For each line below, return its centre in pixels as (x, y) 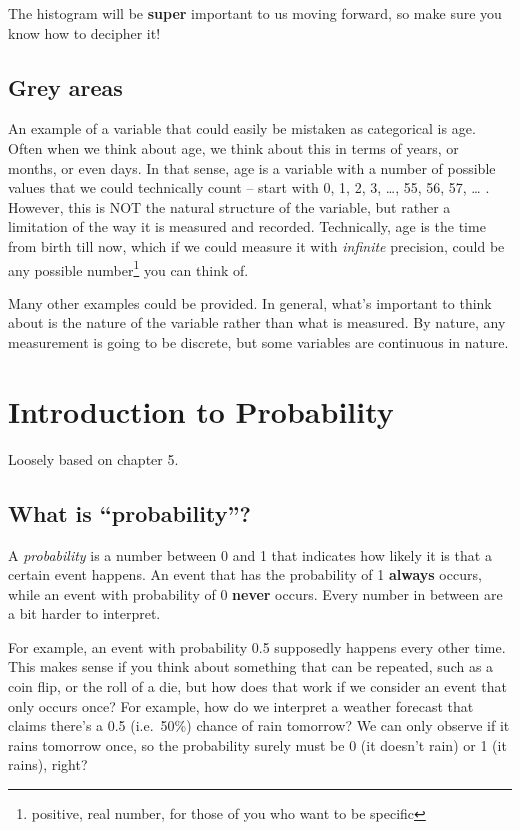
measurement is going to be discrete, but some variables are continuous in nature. (258, 341)
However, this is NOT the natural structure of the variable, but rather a (229, 206)
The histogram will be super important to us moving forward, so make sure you (255, 13)
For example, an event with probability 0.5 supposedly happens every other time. (257, 646)
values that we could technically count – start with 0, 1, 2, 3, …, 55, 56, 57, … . (249, 187)
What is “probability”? (129, 512)
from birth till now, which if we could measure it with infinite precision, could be (256, 245)
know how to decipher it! (84, 32)
